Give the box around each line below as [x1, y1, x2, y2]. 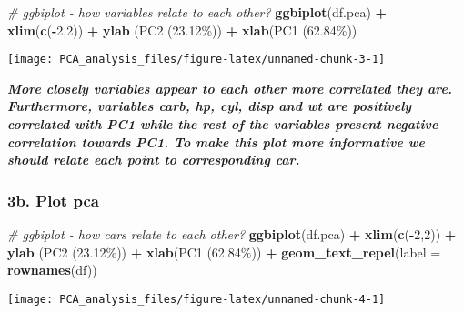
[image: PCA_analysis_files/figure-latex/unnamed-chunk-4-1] [7, 292, 386, 306]
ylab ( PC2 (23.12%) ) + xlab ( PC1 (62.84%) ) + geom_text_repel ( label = [7, 242, 441, 261]
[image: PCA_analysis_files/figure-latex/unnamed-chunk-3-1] [7, 53, 386, 66]
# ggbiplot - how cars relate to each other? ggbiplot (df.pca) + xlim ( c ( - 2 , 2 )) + [7, 225, 457, 244]
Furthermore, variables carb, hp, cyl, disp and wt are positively [7, 96, 412, 116]
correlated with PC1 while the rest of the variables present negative [7, 115, 438, 134]
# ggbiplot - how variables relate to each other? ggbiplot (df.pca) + [7, 3, 388, 21]
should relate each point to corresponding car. [7, 150, 300, 169]
